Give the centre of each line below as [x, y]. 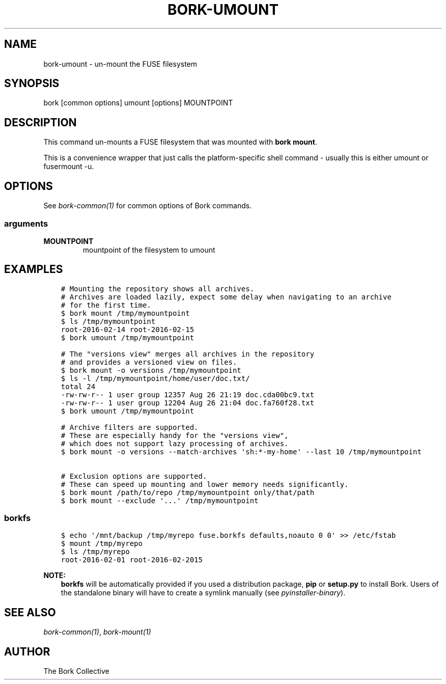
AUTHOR [27, 651]
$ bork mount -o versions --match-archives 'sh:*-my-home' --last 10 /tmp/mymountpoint [241, 452]
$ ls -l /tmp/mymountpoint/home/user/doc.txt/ [155, 378]
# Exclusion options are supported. [134, 476]
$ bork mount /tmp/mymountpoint [125, 313]
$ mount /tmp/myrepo [102, 544]
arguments [26, 223]
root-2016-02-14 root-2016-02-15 [128, 329]
